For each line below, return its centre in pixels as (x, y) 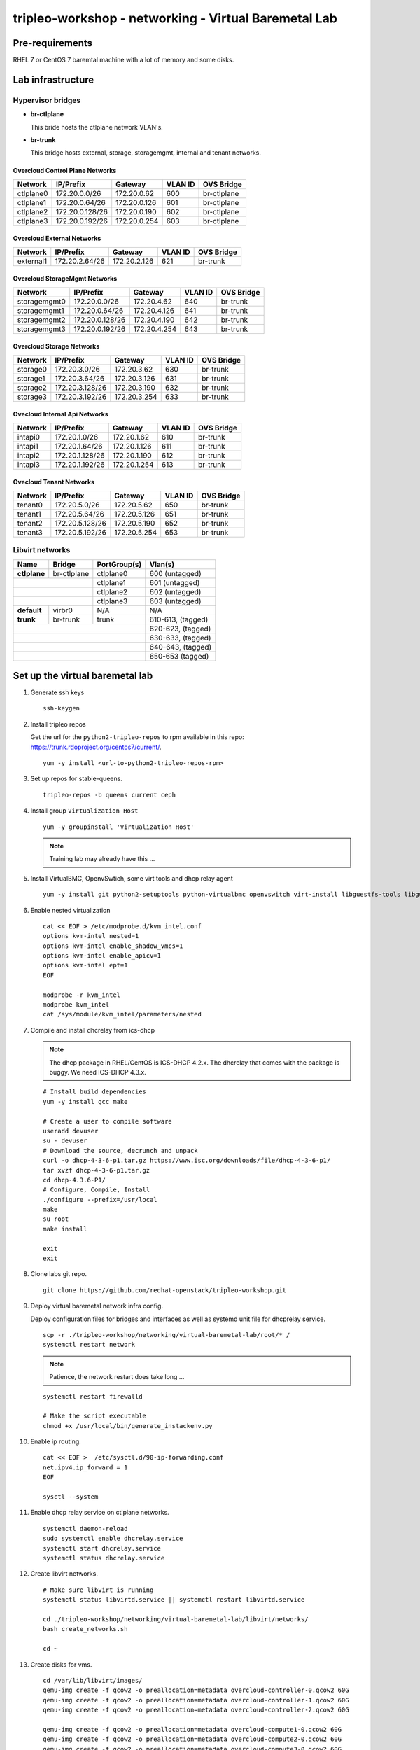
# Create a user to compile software (108, 1121)
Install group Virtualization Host (84, 811)
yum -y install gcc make (85, 1101)
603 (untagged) (176, 601)
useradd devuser (71, 1131)
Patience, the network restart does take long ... (117, 1377)
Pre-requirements (53, 43)
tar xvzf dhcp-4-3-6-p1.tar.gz (97, 1170)
